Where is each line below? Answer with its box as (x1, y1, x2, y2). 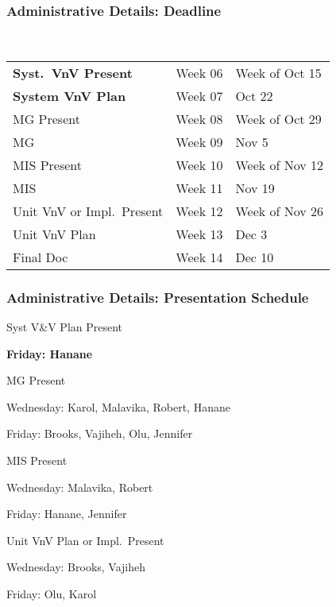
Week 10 (176, 155, 223, 174)
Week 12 (176, 201, 223, 220)
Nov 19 (235, 178, 275, 197)
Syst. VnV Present (13, 63, 133, 82)
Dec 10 (235, 247, 274, 266)
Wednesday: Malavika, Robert (6, 478, 153, 495)
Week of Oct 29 (235, 109, 322, 128)
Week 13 (176, 224, 223, 243)
